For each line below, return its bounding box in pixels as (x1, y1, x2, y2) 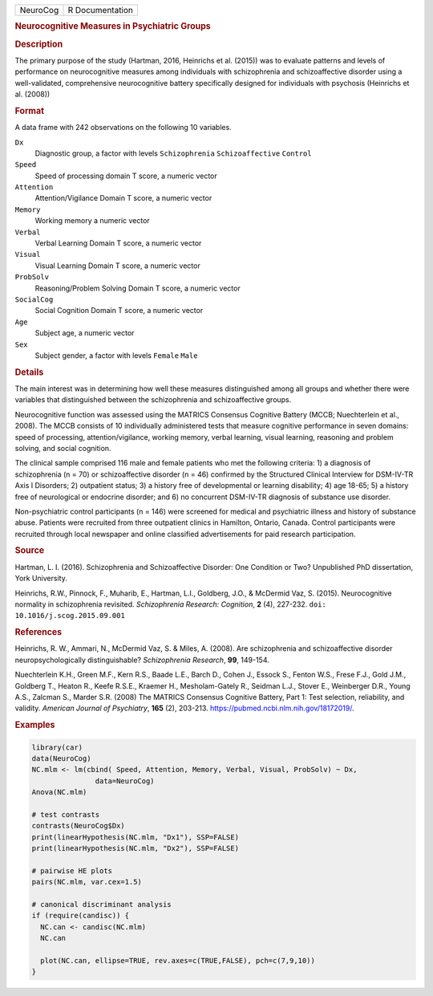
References (14, 627, 63, 638)
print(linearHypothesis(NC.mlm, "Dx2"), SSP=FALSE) (31, 844, 240, 853)
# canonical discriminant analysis (31, 900, 172, 909)
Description (14, 39, 63, 50)
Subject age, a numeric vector (34, 328, 135, 338)
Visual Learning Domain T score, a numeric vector (34, 261, 200, 270)
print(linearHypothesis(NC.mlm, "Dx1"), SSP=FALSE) (31, 832, 240, 842)
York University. (14, 574, 67, 583)
